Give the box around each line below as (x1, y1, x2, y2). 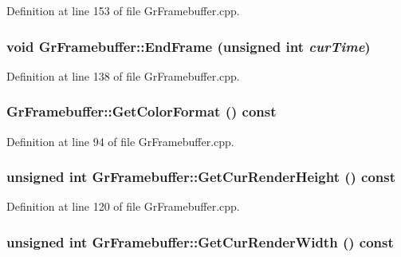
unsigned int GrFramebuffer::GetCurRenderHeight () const (6, 167, 396, 187)
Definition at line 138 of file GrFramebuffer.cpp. (6, 67, 240, 84)
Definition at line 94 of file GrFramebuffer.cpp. (6, 132, 234, 149)
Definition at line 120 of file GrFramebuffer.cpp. (6, 198, 240, 215)
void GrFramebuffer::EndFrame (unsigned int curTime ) (6, 36, 371, 56)
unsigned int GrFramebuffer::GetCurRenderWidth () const (6, 231, 394, 251)
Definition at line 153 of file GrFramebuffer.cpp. (6, 2, 240, 18)
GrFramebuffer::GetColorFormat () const (6, 101, 277, 121)
